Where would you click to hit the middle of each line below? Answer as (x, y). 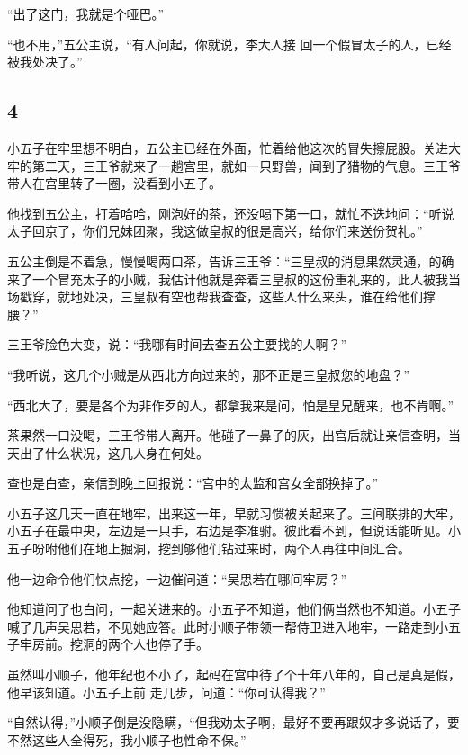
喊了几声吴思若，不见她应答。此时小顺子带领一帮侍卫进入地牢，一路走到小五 (234, 626)
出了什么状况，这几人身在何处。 (114, 452)
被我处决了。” (45, 62)
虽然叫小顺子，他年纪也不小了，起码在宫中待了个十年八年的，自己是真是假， (234, 674)
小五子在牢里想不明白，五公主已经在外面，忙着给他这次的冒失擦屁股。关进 (228, 147)
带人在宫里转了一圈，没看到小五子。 (114, 183)
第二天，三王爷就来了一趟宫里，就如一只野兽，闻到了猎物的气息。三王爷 (246, 165)
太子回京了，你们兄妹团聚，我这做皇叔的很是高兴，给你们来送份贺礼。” (215, 231)
